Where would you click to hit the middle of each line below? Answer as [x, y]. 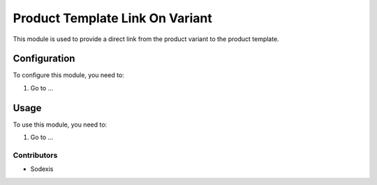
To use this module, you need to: [60, 124]
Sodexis [42, 169]
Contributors [35, 155]
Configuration [44, 59]
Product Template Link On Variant [112, 18]
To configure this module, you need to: [69, 75]
